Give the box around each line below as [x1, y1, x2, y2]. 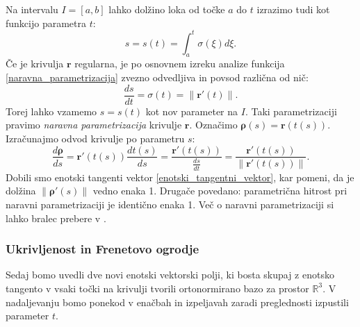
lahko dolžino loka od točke [108, 2, 225, 16]
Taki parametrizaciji [251, 103, 337, 118]
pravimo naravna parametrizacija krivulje [6, 117, 182, 132]
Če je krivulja [6, 56, 64, 71]
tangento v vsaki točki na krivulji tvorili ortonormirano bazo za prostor [6, 280, 309, 295]
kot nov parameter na [145, 103, 238, 118]
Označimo [195, 117, 238, 132]
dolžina [6, 183, 36, 198]
